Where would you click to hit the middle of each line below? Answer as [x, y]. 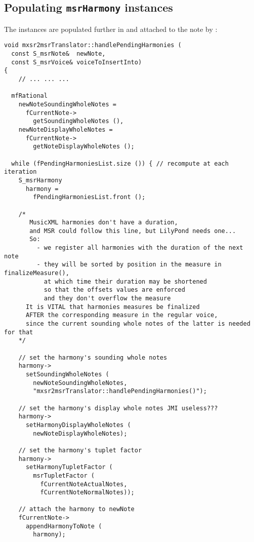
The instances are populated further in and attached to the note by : [111, 29]
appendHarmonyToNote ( [64, 526]
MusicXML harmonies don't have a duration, [104, 223]
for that [19, 332]
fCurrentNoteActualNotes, [84, 484]
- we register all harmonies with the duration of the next [140, 248]
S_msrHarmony [40, 180]
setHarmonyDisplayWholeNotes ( [78, 425]
